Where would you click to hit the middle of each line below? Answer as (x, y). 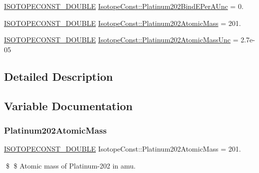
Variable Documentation (68, 105)
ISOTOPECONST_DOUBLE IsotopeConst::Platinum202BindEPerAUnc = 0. (124, 6)
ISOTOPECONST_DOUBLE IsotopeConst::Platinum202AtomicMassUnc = (121, 40)
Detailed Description (59, 76)
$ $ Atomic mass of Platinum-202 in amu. (71, 165)
